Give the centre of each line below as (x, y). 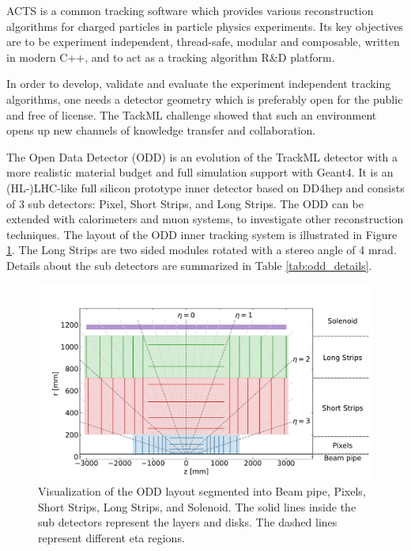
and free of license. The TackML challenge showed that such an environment (192, 114)
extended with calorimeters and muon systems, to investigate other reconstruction (205, 219)
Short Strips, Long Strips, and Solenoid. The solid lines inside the (197, 506)
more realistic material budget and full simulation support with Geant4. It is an (200, 172)
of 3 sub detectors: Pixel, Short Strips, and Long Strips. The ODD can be (185, 203)
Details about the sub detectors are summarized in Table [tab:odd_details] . (189, 265)
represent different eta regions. (111, 538)
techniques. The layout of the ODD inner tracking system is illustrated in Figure (202, 234)
